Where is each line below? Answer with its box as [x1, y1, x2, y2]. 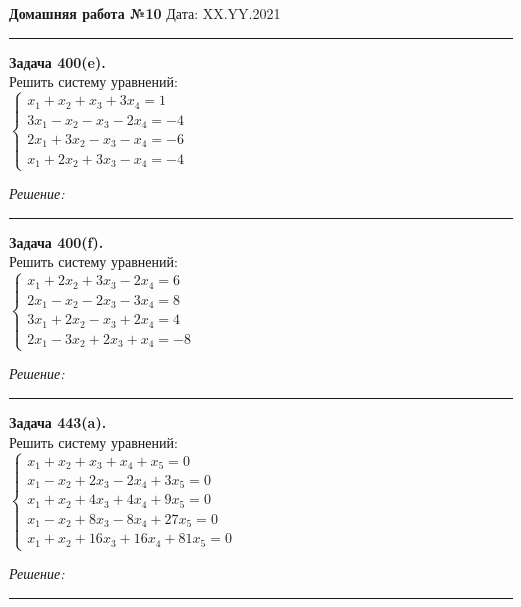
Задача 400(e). [9, 51, 106, 72]
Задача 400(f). [9, 231, 104, 252]
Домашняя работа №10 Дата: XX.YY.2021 [9, 3, 281, 23]
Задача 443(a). [9, 412, 107, 433]
